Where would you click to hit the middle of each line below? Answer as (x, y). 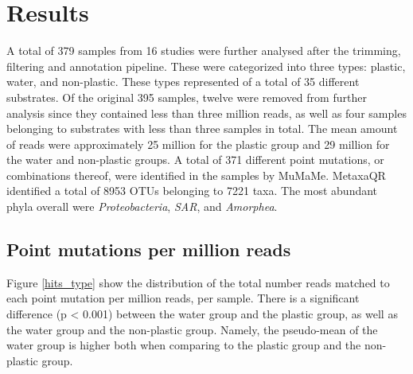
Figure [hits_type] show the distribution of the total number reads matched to (198, 282)
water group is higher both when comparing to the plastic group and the (184, 345)
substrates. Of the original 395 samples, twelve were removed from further (187, 97)
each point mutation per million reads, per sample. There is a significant (183, 298)
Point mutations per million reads (149, 249)
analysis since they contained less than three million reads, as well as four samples (206, 113)
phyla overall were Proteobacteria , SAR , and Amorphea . (142, 206)
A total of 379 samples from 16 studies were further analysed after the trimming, (204, 51)
